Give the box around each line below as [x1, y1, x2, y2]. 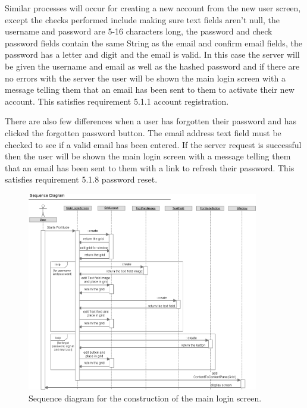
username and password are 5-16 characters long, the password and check [5, 25, 272, 37]
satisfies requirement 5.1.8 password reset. [5, 173, 158, 186]
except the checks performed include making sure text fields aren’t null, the [5, 13, 280, 26]
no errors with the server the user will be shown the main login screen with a [5, 71, 286, 84]
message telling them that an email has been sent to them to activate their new [5, 83, 295, 96]
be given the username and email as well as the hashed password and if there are [5, 59, 300, 72]
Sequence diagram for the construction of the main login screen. [29, 391, 262, 404]
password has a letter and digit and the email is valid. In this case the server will [5, 48, 300, 61]
